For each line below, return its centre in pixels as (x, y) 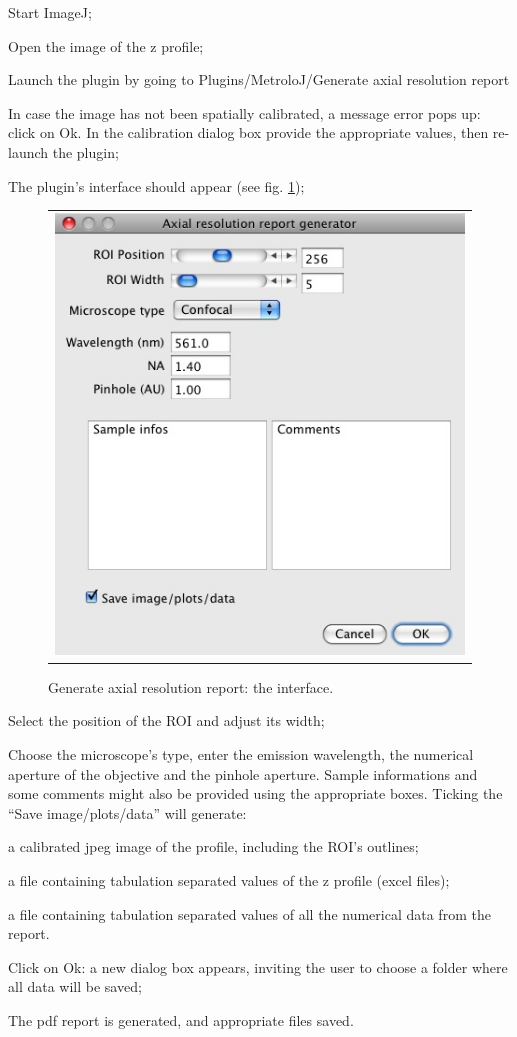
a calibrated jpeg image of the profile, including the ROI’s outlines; (213, 846)
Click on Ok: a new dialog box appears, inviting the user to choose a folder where (258, 966)
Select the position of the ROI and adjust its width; (166, 720)
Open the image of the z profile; (106, 45)
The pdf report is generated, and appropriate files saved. (181, 1019)
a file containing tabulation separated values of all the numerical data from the (249, 913)
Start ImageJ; (50, 12)
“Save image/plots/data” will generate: (127, 812)
